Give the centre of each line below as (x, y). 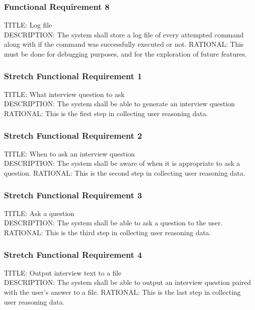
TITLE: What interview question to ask (64, 94)
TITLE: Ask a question (39, 213)
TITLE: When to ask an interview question (69, 153)
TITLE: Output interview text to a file (63, 272)
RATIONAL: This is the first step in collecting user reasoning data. (106, 113)
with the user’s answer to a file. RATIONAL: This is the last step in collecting (122, 292)
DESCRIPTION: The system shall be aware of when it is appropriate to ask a (122, 163)
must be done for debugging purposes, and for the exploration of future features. (126, 54)
